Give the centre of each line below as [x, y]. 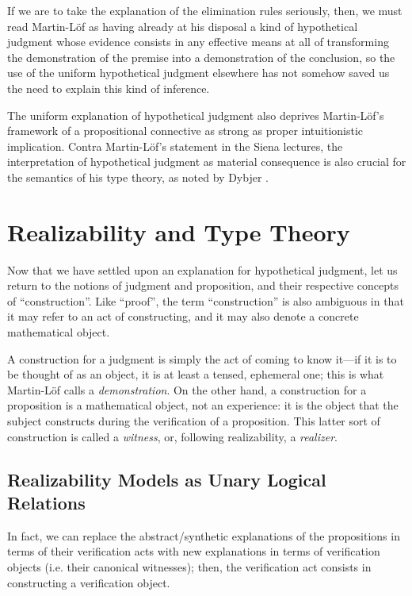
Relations [46, 502]
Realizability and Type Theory [179, 231]
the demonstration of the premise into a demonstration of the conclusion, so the [201, 57]
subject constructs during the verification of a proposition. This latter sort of [194, 421]
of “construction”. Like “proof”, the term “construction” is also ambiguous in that [206, 300]
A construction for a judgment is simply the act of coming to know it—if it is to [202, 358]
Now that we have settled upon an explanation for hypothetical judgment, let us [202, 269]
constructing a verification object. [89, 582]
